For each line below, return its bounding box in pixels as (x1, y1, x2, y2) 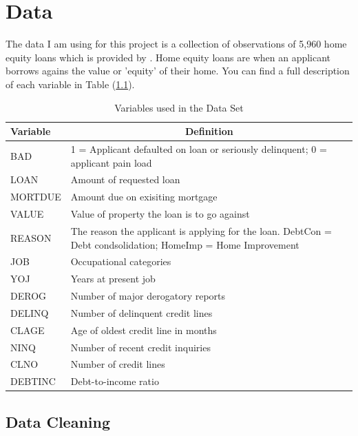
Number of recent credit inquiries (70, 340, 211, 354)
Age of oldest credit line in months (70, 322, 217, 337)
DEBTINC (10, 374, 56, 388)
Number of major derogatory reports (70, 289, 226, 303)
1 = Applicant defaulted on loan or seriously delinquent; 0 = (70, 141, 327, 156)
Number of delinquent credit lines (70, 305, 213, 320)
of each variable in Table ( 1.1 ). (6, 76, 135, 91)
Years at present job (70, 271, 156, 286)
